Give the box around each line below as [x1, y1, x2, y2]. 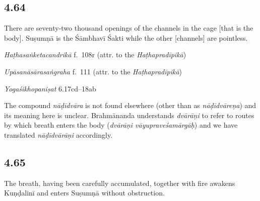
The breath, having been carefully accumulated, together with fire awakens [4, 177, 235, 188]
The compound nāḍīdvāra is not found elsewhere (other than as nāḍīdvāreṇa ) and [4, 100, 256, 111]
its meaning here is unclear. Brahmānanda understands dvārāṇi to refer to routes [4, 110, 254, 120]
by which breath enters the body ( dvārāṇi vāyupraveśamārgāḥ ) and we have [4, 120, 238, 130]
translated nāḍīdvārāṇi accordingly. [4, 129, 113, 140]
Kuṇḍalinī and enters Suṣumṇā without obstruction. [4, 187, 165, 198]
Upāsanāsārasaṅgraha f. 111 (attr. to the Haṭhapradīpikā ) [4, 66, 182, 76]
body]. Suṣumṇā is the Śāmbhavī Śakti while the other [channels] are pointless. [4, 32, 248, 43]
